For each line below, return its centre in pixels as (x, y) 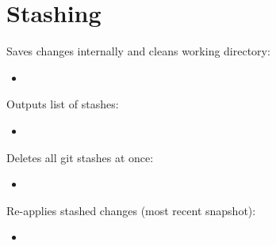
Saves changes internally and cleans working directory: (138, 51)
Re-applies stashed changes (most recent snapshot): (131, 210)
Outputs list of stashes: (63, 104)
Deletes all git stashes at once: (80, 157)
